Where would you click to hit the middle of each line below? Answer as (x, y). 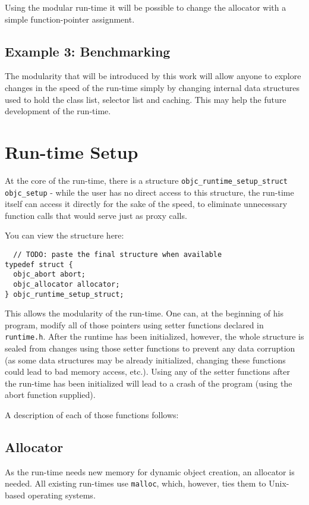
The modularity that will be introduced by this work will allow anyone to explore (153, 76)
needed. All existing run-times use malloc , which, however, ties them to (135, 483)
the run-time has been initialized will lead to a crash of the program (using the (149, 383)
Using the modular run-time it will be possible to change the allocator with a (146, 7)
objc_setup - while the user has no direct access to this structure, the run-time (149, 192)
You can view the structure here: (64, 235)
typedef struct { (39, 264)
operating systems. (62, 495)
